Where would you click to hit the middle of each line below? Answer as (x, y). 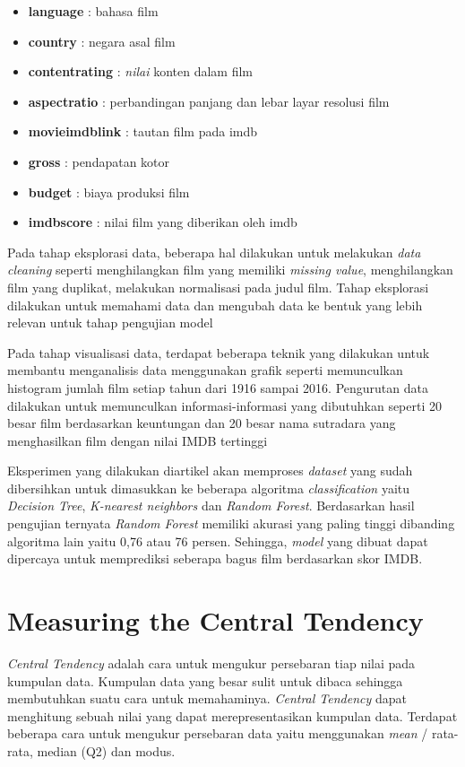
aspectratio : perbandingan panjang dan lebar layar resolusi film (209, 101)
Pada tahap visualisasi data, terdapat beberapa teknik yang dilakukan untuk (219, 352)
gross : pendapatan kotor (99, 161)
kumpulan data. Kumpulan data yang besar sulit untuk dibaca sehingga (205, 680)
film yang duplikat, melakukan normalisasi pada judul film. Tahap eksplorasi (218, 287)
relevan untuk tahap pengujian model (110, 322)
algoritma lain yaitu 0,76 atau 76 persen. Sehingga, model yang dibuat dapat (218, 540)
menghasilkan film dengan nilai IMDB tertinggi (138, 440)
